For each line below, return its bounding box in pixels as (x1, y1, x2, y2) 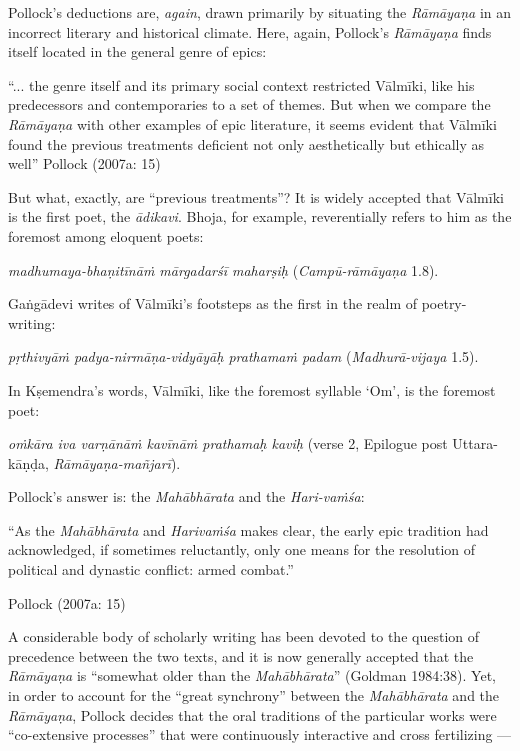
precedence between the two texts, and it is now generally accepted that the (8, 645, 474, 666)
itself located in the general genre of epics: (8, 41, 267, 62)
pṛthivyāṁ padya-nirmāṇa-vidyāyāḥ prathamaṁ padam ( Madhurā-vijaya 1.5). (8, 346, 479, 367)
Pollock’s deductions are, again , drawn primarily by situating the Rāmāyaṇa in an (8, 2, 512, 22)
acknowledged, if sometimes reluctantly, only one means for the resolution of (8, 539, 476, 560)
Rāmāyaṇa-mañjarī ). (53, 452, 181, 473)
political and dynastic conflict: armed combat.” (8, 559, 294, 580)
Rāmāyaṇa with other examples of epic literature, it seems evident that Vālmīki (8, 113, 497, 134)
